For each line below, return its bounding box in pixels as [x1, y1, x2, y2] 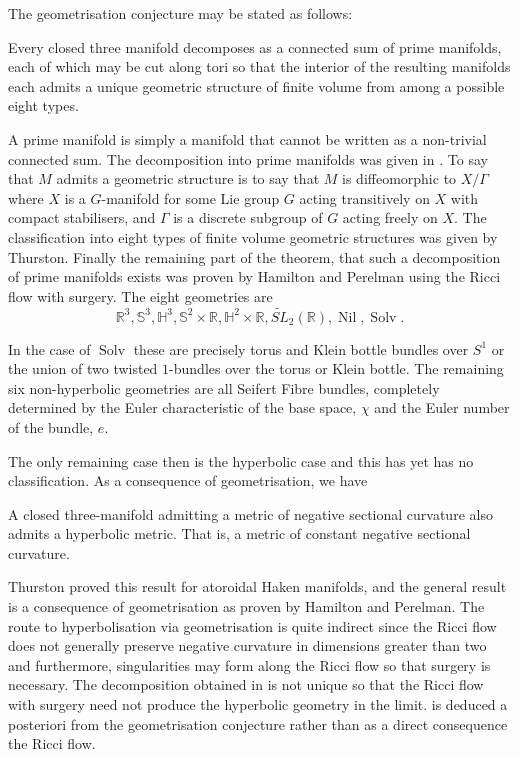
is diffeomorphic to [342, 168, 457, 189]
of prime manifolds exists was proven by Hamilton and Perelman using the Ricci [8, 266, 501, 287]
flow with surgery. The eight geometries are [8, 285, 273, 306]
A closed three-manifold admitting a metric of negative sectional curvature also [8, 503, 493, 524]
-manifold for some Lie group [101, 187, 280, 208]
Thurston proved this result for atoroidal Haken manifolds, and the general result [8, 576, 507, 597]
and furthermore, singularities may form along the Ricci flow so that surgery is [8, 654, 491, 675]
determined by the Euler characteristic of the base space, [8, 397, 357, 418]
